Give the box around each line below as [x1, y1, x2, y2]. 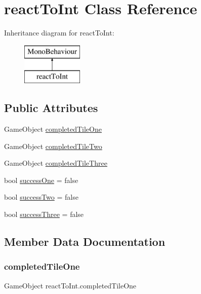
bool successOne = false [4, 174, 78, 185]
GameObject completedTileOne [4, 124, 102, 134]
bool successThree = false [4, 209, 84, 219]
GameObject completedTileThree [4, 158, 107, 168]
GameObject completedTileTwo [4, 140, 102, 151]
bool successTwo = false [4, 192, 78, 202]
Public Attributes [4, 100, 98, 116]
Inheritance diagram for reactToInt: [4, 27, 114, 38]
